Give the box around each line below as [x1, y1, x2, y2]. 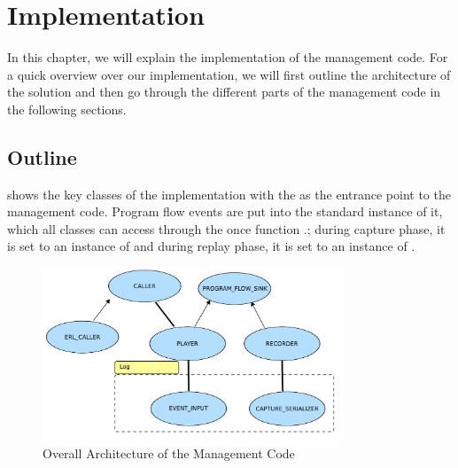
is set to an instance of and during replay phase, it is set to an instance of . [7, 237, 415, 255]
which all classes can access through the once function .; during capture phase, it [7, 219, 446, 238]
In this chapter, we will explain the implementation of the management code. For [7, 48, 448, 66]
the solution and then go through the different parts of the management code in [7, 82, 441, 101]
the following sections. [7, 99, 127, 118]
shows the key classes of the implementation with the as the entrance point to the [7, 184, 451, 203]
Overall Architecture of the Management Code [43, 443, 295, 462]
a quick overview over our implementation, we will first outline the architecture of [7, 65, 451, 83]
